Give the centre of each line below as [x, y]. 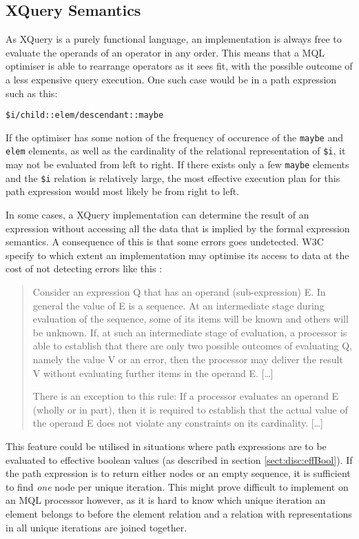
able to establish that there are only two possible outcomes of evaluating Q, [193, 346]
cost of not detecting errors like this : [84, 268]
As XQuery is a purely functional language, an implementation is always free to [174, 39]
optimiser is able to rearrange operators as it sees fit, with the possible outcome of [179, 66]
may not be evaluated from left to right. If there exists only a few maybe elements [177, 164]
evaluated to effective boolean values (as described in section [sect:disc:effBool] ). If [179, 459]
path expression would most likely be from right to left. [123, 191]
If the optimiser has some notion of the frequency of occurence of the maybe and [174, 137]
